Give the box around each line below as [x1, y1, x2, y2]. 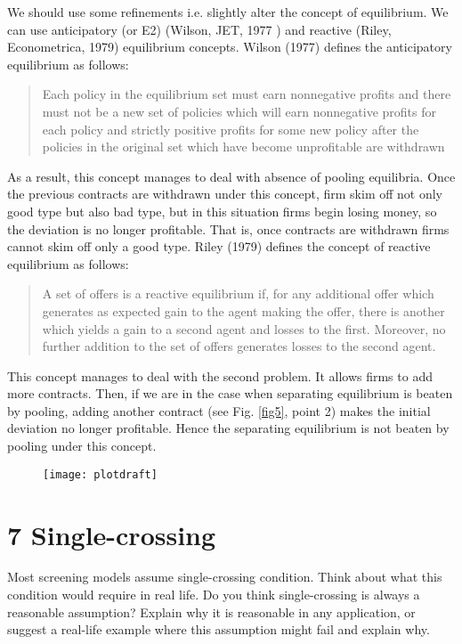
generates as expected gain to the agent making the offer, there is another [42, 301, 445, 320]
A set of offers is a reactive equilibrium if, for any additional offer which [42, 284, 434, 303]
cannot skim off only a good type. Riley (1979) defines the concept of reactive [7, 237, 431, 256]
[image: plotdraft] [43, 468, 158, 481]
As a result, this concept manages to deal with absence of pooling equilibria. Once [7, 167, 456, 185]
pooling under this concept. [7, 436, 157, 455]
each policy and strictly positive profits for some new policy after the [42, 119, 419, 138]
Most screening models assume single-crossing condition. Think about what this [7, 567, 442, 586]
